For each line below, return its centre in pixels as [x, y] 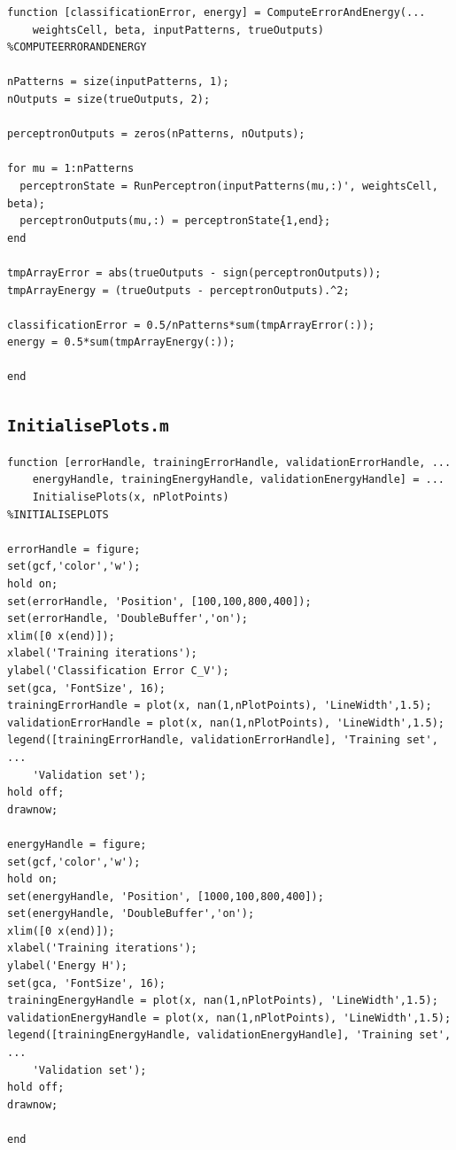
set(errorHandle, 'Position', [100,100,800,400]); [159, 601]
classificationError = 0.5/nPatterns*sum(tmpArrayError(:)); [191, 325]
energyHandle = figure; [77, 844]
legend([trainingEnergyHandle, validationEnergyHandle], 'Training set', [229, 1035]
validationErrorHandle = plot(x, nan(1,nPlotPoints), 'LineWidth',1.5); [226, 723]
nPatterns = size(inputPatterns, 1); [118, 82]
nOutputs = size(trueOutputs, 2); [109, 99]
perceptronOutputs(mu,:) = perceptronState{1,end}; [175, 221]
